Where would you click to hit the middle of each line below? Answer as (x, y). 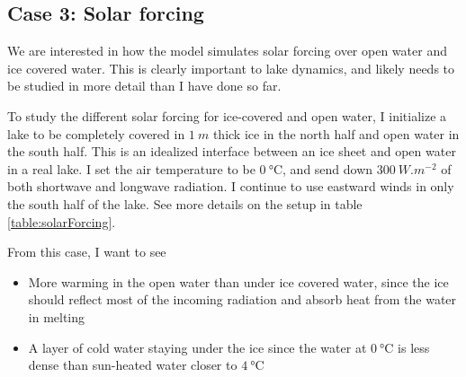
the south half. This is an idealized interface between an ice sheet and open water (232, 151)
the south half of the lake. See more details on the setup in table (185, 203)
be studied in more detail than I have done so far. (144, 86)
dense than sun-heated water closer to (133, 365)
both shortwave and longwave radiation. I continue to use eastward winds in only (231, 186)
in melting (57, 316)
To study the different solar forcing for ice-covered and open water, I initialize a (227, 115)
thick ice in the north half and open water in (336, 133)
